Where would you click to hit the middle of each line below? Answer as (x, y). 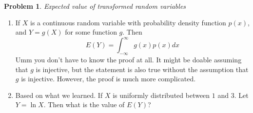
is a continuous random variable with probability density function (128, 22)
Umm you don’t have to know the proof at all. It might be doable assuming (128, 60)
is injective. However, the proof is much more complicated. (108, 79)
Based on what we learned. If (59, 95)
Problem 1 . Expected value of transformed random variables (95, 6)
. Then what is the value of (84, 104)
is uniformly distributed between (161, 95)
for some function (91, 32)
